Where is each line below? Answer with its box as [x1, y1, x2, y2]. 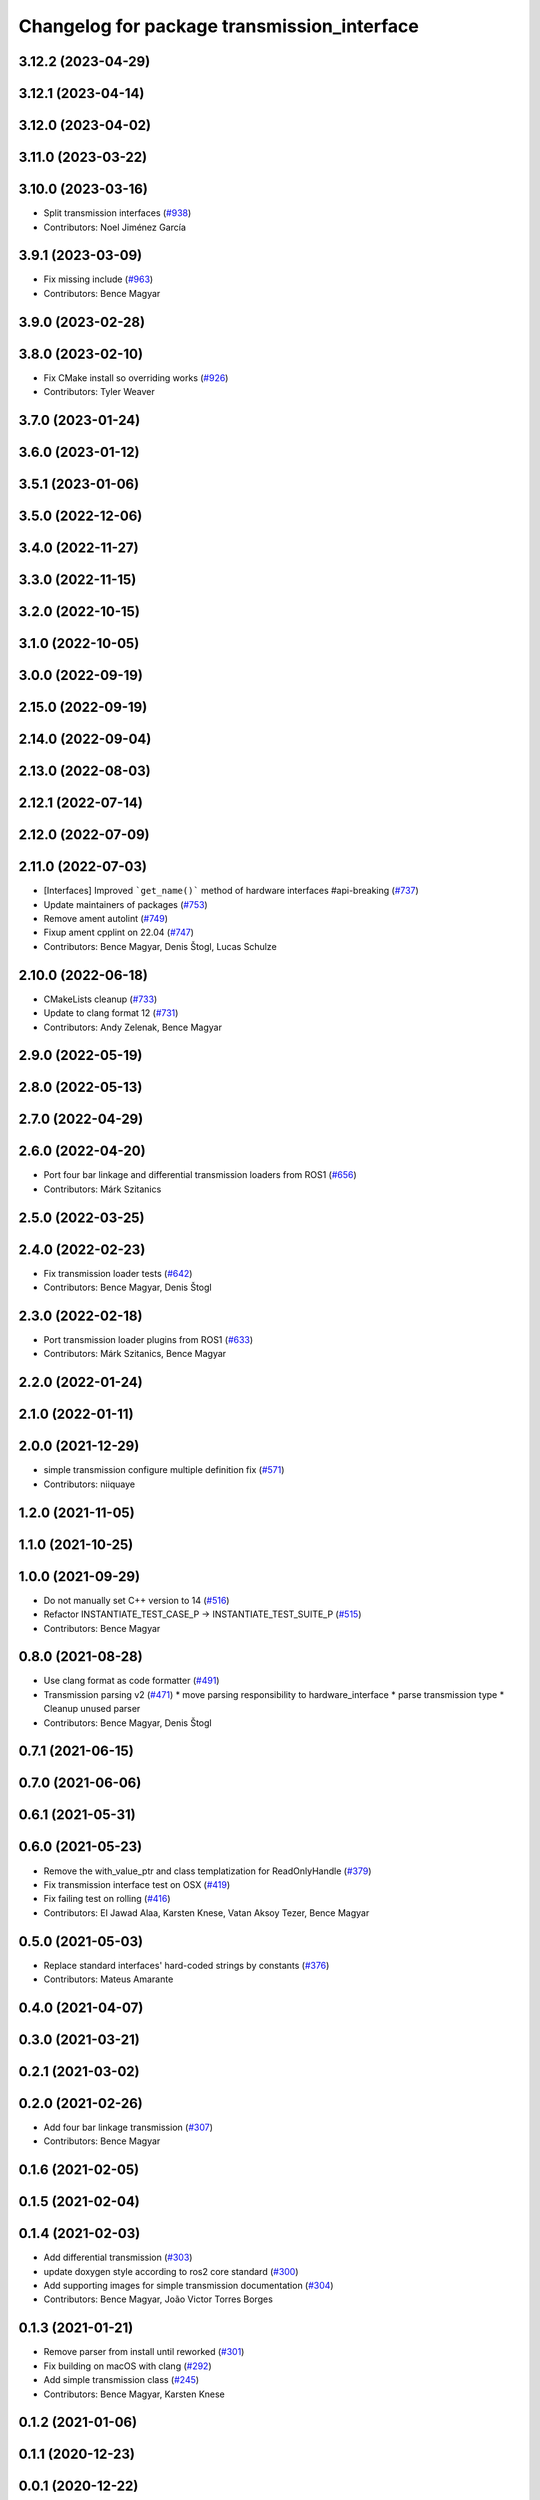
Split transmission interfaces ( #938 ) [43, 207, 192, 219]
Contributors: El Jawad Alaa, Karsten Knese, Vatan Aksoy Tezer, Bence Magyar [43, 1906, 370, 1919]
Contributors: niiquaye [43, 1478, 135, 1490]
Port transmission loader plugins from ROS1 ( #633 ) [43, 1334, 254, 1346]
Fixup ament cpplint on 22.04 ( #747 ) [43, 926, 195, 939]
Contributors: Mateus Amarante [43, 1973, 174, 1985]
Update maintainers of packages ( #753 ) [43, 898, 209, 910]
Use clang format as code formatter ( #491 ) [43, 1675, 220, 1687]
